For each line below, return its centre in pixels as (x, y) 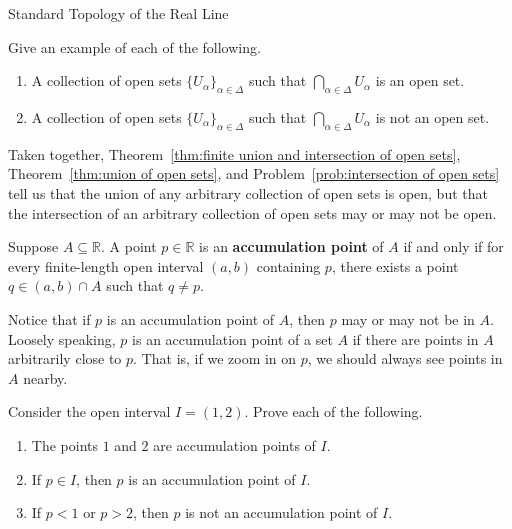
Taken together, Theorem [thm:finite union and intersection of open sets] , (234, 153)
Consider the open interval (89, 411)
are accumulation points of (234, 444)
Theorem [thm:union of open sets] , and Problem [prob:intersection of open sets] (254, 173)
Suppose (33, 246)
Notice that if (49, 318)
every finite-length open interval (106, 265)
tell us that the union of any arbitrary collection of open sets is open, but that (248, 192)
